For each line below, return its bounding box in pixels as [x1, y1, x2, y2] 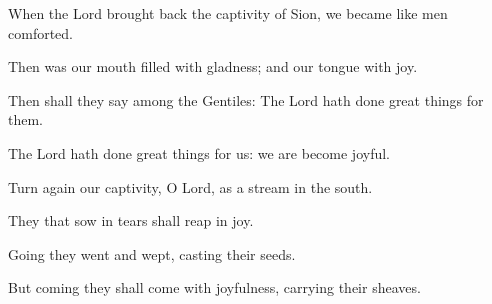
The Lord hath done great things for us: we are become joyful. [8, 142, 391, 163]
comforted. [8, 22, 73, 43]
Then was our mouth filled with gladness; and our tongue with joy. [8, 56, 418, 77]
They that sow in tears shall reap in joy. [8, 210, 254, 231]
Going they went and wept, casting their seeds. [8, 243, 296, 264]
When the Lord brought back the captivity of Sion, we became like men [8, 3, 448, 23]
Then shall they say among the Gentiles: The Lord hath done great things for [8, 89, 484, 110]
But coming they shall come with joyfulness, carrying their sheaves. [8, 277, 421, 298]
